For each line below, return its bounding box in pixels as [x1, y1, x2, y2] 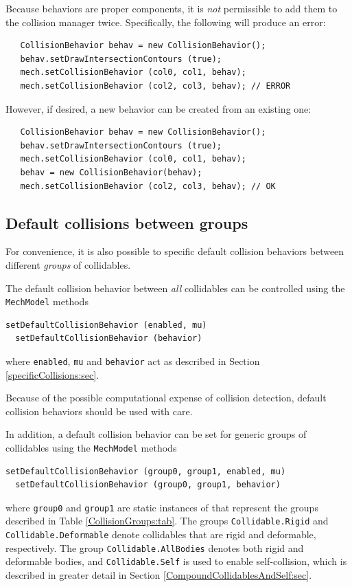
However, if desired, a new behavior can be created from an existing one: [5, 101, 312, 115]
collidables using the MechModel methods [5, 440, 177, 454]
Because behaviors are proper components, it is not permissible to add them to [5, 1, 338, 15]
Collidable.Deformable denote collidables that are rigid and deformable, [5, 527, 316, 542]
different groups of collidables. [5, 257, 131, 272]
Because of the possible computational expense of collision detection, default [5, 390, 327, 405]
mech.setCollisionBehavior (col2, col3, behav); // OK [20, 181, 276, 191]
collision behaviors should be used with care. [5, 403, 193, 418]
